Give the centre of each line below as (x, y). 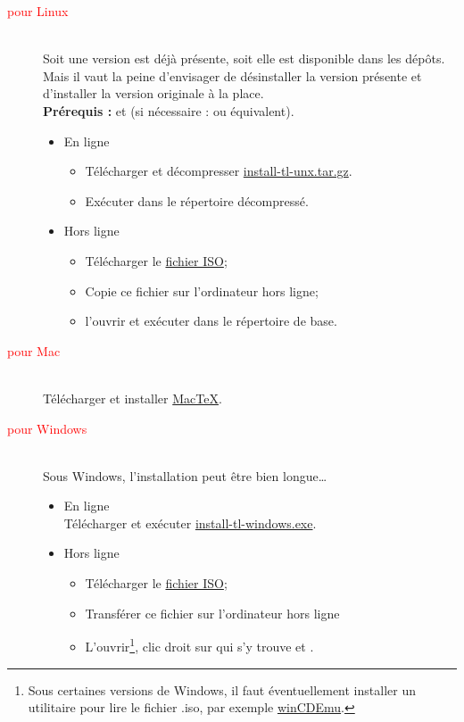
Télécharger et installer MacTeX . (133, 398)
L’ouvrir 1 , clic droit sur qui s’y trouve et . (199, 645)
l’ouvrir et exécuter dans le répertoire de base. (211, 321)
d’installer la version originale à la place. (153, 93)
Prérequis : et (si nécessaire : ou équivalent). (169, 110)
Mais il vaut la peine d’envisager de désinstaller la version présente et (232, 75)
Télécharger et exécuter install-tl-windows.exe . (190, 523)
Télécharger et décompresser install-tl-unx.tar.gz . (219, 171)
